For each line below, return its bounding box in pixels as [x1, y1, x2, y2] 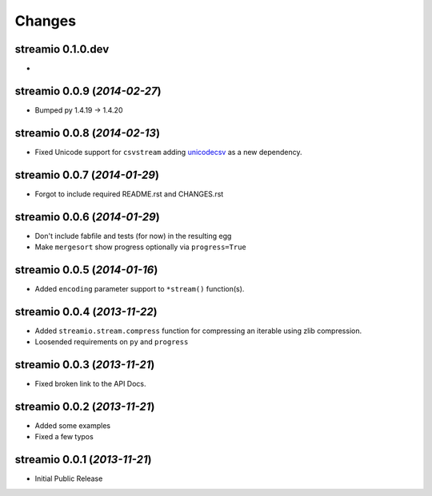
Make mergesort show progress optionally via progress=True [34, 242, 247, 252]
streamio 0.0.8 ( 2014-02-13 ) [14, 126, 160, 140]
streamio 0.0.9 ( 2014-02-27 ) [14, 84, 162, 97]
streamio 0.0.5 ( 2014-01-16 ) [14, 263, 158, 276]
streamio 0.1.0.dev [14, 42, 110, 56]
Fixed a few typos [34, 432, 94, 442]
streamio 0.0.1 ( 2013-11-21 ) [14, 453, 152, 466]
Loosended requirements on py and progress [34, 337, 189, 347]
